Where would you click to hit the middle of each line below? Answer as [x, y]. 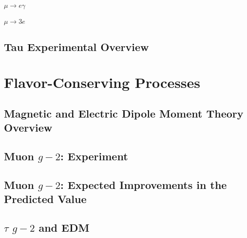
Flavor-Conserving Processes [102, 82]
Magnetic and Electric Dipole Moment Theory [124, 113]
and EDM [64, 227]
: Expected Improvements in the [144, 184]
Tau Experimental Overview [76, 46]
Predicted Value [45, 199]
